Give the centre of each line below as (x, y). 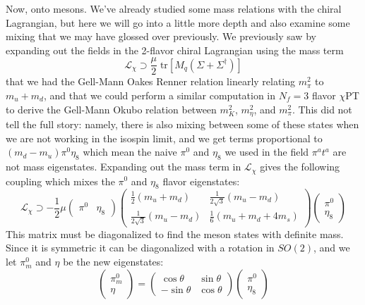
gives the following (300, 167)
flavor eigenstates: (201, 181)
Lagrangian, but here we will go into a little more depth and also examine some (178, 22)
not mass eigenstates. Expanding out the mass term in (124, 167)
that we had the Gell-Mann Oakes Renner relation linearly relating (151, 81)
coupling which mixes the (60, 181)
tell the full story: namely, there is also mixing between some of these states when (182, 124)
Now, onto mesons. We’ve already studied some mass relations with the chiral (174, 8)
